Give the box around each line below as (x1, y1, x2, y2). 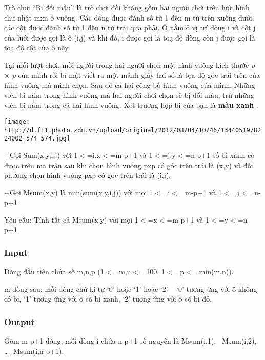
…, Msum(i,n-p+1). (4, 345, 64, 356)
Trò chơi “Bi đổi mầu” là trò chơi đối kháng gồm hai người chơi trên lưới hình (4, 2, 250, 12)
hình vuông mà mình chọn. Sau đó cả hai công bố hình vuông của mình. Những (4, 79, 255, 90)
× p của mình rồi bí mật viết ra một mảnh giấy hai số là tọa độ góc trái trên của (4, 69, 260, 80)
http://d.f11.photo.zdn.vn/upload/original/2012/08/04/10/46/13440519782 (4, 126, 261, 134)
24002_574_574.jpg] (4, 135, 70, 143)
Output (4, 315, 35, 328)
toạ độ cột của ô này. (4, 42, 70, 53)
